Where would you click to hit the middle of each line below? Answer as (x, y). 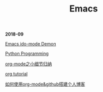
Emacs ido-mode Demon (31, 44)
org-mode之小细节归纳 (29, 64)
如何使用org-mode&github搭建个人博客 (45, 84)
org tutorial (16, 74)
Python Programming (27, 53)
